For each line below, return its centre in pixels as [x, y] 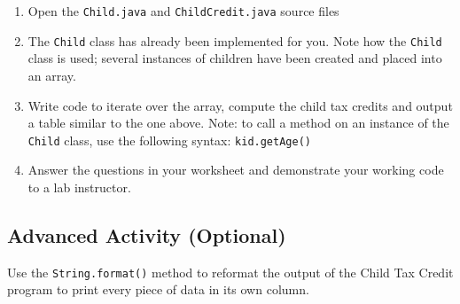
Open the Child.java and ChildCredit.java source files [183, 11]
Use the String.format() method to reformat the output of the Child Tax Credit [230, 272]
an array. [52, 75]
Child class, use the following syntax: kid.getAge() [169, 140]
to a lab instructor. [79, 187]
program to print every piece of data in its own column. [158, 289]
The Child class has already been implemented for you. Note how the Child [235, 40]
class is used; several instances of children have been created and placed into [235, 58]
